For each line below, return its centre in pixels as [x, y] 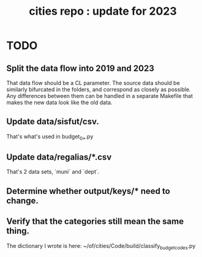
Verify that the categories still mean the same [95, 222]
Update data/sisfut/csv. [53, 121]
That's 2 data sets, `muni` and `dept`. [53, 172]
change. [22, 200]
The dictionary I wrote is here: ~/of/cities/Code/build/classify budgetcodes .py [101, 246]
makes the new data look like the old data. [59, 102]
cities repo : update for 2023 [103, 11]
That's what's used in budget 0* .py [50, 137]
